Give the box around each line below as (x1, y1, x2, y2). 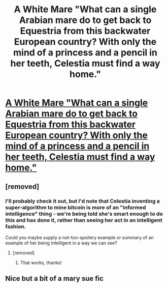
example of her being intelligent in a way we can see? (5, 240, 118, 246)
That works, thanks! (20, 260, 62, 266)
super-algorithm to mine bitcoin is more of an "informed (5, 204, 146, 211)
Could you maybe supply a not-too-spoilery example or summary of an (5, 234, 154, 240)
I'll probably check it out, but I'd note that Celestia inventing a (5, 197, 160, 205)
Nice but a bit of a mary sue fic (5, 274, 104, 283)
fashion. (5, 223, 26, 230)
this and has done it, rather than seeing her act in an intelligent (5, 216, 162, 223)
